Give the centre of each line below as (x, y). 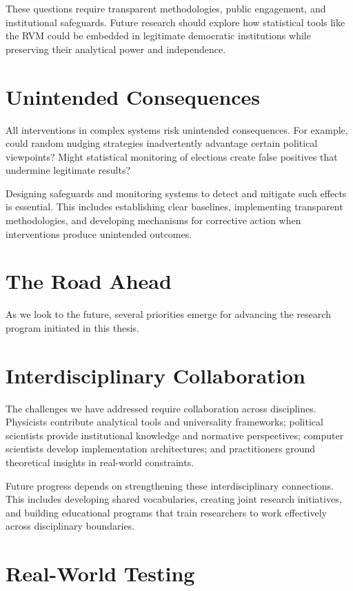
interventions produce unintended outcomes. (99, 233)
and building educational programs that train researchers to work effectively (167, 512)
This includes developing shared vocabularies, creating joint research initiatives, (174, 499)
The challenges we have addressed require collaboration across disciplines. (161, 408)
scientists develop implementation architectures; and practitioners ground (160, 449)
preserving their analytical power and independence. (116, 49)
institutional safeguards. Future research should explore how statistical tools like (175, 22)
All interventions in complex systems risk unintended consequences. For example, (177, 129)
